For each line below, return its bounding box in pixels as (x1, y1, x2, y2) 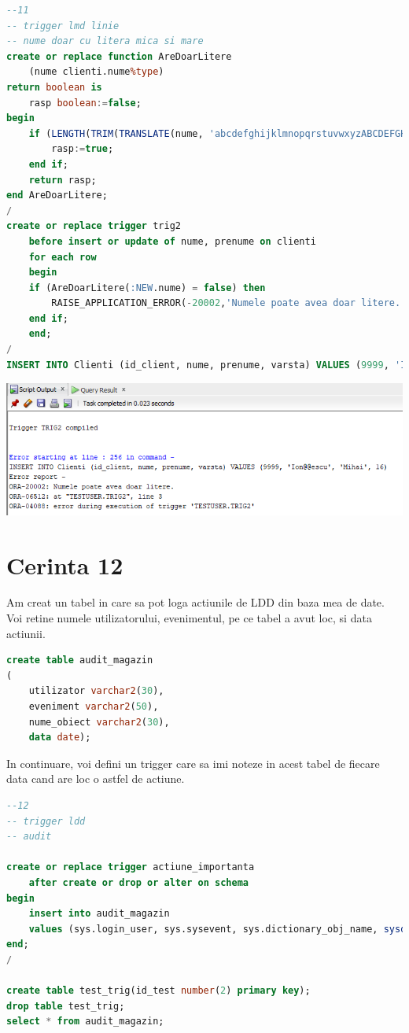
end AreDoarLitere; (6, 190, 108, 201)
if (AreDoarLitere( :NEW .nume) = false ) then (28, 282, 266, 293)
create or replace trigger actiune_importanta (6, 861, 255, 873)
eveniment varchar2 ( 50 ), (28, 701, 159, 713)
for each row (28, 251, 97, 263)
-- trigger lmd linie (6, 20, 120, 31)
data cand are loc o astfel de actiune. (6, 770, 185, 787)
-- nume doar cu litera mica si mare (6, 35, 204, 47)
